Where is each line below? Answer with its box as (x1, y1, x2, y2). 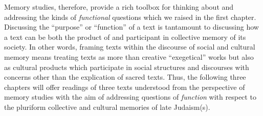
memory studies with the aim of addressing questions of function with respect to (4, 91, 256, 102)
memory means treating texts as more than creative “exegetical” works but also (4, 51, 254, 62)
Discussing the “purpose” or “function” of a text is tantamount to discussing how (4, 21, 259, 32)
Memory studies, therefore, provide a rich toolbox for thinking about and (4, 2, 234, 12)
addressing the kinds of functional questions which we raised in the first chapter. (4, 11, 256, 22)
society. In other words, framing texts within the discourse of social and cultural (4, 41, 255, 52)
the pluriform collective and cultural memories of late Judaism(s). (4, 101, 210, 112)
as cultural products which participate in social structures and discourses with (4, 61, 249, 72)
